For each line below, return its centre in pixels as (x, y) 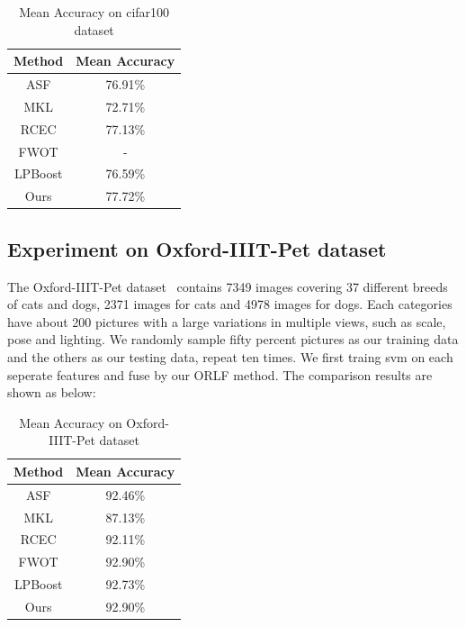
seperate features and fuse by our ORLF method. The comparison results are (220, 374)
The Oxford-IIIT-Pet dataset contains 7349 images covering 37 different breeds (228, 286)
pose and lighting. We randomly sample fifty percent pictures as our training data (233, 339)
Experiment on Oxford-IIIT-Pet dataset (197, 248)
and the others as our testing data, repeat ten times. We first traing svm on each (230, 356)
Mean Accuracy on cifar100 (94, 12)
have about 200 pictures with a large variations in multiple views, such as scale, (227, 321)
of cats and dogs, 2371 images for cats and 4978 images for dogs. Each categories (230, 304)
